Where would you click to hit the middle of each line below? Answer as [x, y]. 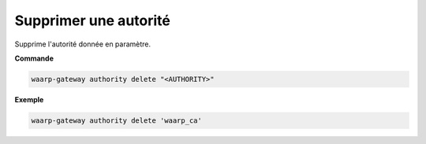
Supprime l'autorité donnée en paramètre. [83, 44]
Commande [34, 58]
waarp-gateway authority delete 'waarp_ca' [117, 120]
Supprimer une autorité [93, 20]
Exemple [29, 99]
